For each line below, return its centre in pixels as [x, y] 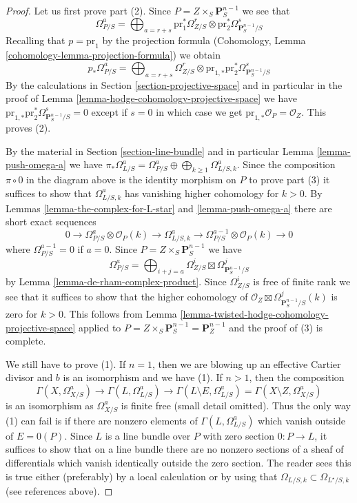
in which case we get [199, 111]
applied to [100, 327]
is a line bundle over [148, 435]
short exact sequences [51, 222]
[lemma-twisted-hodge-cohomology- [254, 314]
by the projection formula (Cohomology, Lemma [204, 40]
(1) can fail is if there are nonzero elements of [102, 420]
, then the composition [297, 377]
